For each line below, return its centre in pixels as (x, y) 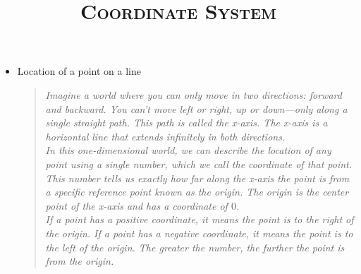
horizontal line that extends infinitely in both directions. (165, 136)
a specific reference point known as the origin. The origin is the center (197, 192)
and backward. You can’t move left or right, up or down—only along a (196, 108)
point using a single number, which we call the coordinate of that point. (198, 163)
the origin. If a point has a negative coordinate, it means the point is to (199, 233)
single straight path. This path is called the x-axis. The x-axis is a (186, 123)
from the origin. (80, 261)
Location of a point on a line (79, 71)
